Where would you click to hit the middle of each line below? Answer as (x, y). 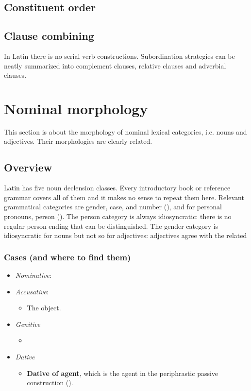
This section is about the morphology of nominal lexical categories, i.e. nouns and (125, 131)
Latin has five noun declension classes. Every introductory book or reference (117, 188)
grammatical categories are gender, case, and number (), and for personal (113, 207)
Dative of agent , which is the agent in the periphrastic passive (123, 373)
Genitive (28, 324)
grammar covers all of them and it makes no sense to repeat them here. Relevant (124, 197)
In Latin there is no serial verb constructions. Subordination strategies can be (119, 56)
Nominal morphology (76, 108)
